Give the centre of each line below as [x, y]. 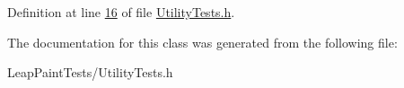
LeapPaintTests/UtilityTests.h [90, 72]
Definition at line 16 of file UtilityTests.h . [121, 12]
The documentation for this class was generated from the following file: [202, 42]
